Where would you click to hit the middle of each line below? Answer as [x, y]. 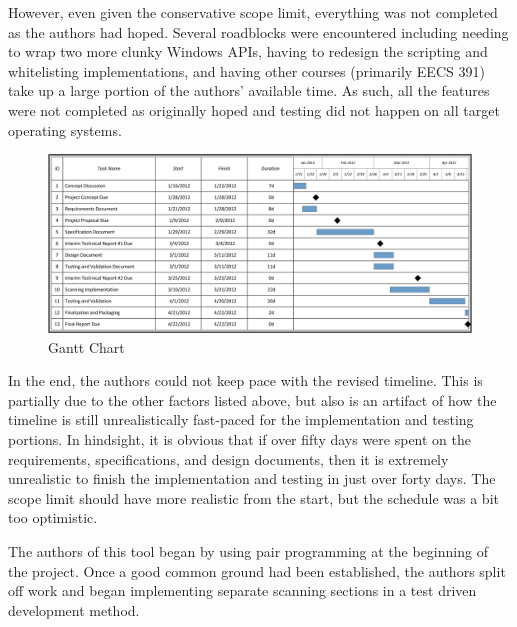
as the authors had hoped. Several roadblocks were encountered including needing [258, 31]
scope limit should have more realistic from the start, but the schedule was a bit [253, 497]
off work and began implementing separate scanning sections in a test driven [242, 590]
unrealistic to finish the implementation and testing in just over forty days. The [252, 478]
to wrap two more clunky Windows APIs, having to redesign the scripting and [248, 51]
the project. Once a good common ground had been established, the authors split [257, 570]
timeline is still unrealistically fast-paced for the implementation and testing [241, 419]
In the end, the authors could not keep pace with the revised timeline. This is [245, 380]
